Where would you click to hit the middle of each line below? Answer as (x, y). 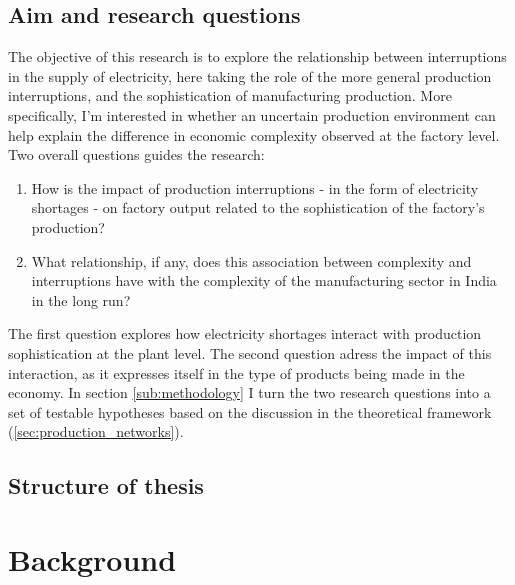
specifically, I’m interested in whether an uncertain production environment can (252, 114)
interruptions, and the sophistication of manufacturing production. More (230, 95)
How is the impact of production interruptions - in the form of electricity (255, 187)
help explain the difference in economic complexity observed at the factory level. (254, 134)
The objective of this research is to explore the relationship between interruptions (257, 56)
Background (92, 558)
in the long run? (81, 299)
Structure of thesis (106, 485)
